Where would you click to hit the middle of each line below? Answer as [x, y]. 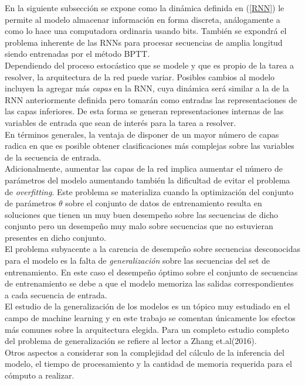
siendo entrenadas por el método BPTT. [77, 54]
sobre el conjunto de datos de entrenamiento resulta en [164, 203]
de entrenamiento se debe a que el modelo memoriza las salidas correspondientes [149, 283]
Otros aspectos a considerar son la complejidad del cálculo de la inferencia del [145, 352]
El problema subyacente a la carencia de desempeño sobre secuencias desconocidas [152, 249]
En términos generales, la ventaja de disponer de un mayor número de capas [142, 134]
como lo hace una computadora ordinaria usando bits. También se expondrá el [146, 31]
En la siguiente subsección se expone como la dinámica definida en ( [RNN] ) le [145, 8]
